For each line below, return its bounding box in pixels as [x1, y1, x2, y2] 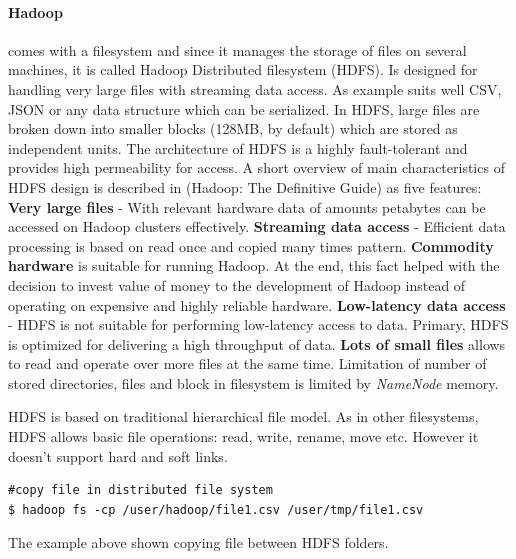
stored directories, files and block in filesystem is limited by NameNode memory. [8, 372, 499, 393]
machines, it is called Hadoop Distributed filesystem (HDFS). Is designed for [8, 59, 478, 80]
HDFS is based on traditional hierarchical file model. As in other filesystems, [8, 406, 479, 427]
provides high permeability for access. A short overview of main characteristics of [8, 157, 505, 178]
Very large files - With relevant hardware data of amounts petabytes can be [8, 196, 486, 217]
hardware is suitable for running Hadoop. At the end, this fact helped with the [8, 255, 500, 276]
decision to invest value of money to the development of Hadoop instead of [8, 274, 466, 295]
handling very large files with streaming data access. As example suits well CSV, [8, 78, 502, 99]
